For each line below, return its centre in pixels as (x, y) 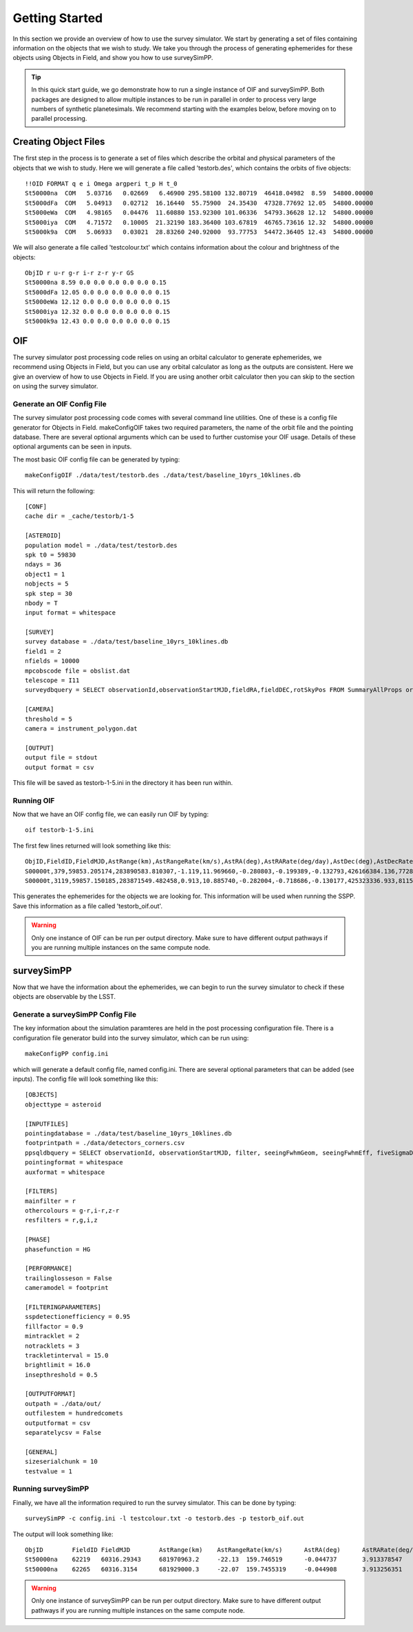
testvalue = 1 (49, 1471)
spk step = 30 (49, 594)
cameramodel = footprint (67, 1288)
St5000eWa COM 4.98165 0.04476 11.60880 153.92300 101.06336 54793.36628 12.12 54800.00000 (199, 213)
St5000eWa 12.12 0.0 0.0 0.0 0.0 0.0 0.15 (98, 302)
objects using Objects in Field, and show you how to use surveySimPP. (113, 58)
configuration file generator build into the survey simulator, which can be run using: (131, 1037)
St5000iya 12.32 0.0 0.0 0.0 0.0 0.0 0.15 (98, 311)
